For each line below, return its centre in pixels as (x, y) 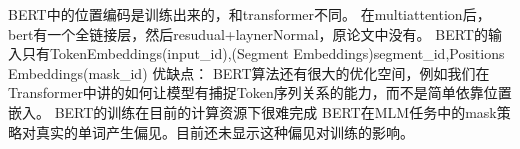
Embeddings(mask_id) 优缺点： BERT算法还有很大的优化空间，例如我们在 (249, 72)
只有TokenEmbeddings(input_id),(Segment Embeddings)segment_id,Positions (263, 53)
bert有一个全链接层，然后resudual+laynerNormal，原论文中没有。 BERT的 (248, 33)
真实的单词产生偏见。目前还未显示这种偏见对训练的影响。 (224, 131)
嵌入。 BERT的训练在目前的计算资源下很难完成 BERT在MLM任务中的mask (252, 111)
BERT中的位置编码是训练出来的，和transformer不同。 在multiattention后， (249, 14)
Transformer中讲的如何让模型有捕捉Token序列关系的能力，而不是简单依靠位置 (260, 92)
